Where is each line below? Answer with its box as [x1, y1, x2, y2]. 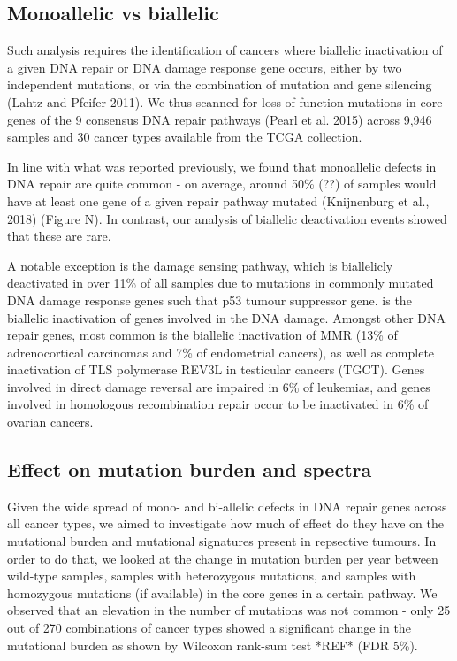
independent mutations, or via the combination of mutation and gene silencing [7, 75, 432, 94]
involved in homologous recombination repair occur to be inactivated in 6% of [7, 395, 429, 413]
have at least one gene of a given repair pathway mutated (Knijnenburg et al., [7, 191, 430, 210]
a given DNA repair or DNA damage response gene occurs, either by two [7, 58, 402, 76]
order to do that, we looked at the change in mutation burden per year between [7, 549, 438, 567]
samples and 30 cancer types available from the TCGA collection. [7, 127, 362, 146]
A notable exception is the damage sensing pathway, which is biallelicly [7, 256, 393, 274]
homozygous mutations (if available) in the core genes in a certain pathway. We [7, 583, 438, 602]
